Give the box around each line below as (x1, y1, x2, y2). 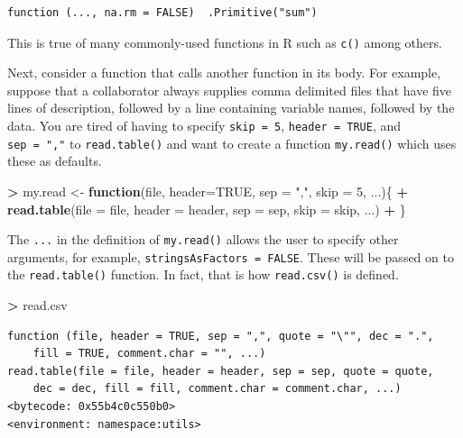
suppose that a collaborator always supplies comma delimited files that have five (7, 80, 452, 99)
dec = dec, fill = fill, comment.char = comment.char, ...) (32, 382, 402, 396)
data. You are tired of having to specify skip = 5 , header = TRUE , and (7, 116, 401, 135)
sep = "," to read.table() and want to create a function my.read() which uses (7, 133, 457, 152)
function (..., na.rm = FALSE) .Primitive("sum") (7, 6, 318, 19)
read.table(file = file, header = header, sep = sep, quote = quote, (7, 364, 434, 378)
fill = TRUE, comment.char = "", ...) (32, 347, 266, 360)
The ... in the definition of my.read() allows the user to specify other (7, 230, 399, 249)
